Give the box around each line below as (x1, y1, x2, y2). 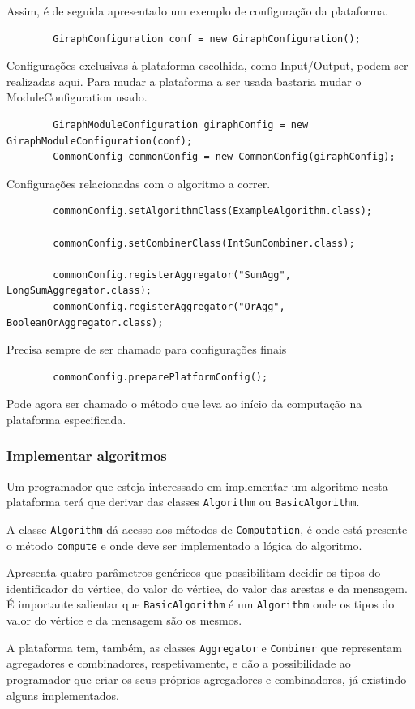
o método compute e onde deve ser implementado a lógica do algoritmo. (6, 536, 362, 553)
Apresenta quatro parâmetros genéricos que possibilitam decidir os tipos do (6, 564, 381, 581)
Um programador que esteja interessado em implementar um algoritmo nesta (6, 477, 388, 494)
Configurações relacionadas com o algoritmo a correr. (6, 174, 271, 191)
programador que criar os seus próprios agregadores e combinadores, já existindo (6, 670, 407, 687)
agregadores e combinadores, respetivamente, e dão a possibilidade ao (6, 655, 351, 672)
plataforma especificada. (6, 410, 126, 428)
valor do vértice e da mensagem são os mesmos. (6, 612, 242, 629)
